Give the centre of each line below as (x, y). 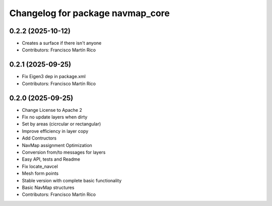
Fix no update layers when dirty (55, 117)
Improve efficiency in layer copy (55, 131)
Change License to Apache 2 (52, 110)
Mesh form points (40, 173)
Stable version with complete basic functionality (72, 180)
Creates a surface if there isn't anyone (62, 43)
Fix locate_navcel (40, 166)
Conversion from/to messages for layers (64, 152)
